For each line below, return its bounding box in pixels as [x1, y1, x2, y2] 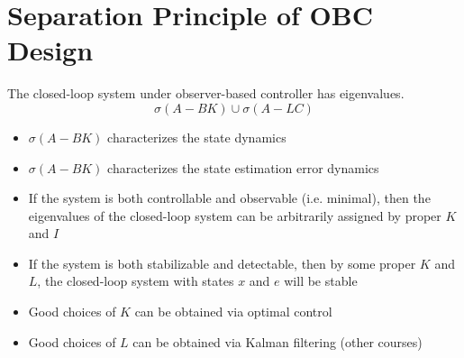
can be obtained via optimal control [134, 302, 332, 321]
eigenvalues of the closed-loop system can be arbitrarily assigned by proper [28, 206, 441, 225]
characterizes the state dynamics [107, 127, 287, 146]
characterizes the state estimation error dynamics [107, 158, 379, 177]
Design [7, 32, 94, 69]
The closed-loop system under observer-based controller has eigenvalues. [7, 84, 405, 103]
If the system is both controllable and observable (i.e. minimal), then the [28, 188, 431, 207]
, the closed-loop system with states [37, 271, 234, 290]
